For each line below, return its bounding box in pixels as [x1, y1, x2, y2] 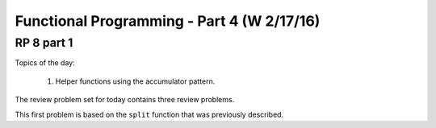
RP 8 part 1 [15, 35, 73, 50]
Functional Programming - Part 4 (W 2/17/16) [15, 12, 321, 30]
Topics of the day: [15, 58, 76, 68]
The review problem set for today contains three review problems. [15, 95, 235, 105]
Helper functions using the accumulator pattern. [55, 76, 216, 86]
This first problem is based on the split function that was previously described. [15, 109, 284, 119]
